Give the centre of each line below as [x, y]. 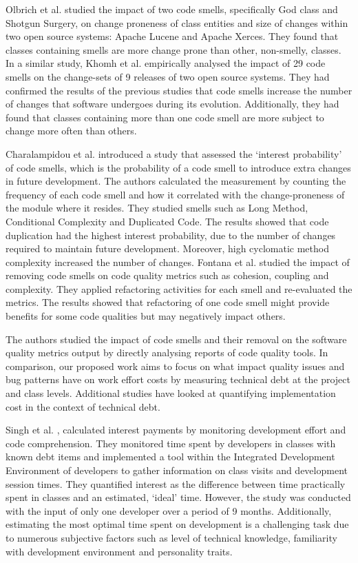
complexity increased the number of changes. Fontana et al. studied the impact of [178, 262]
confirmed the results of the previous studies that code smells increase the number [179, 90]
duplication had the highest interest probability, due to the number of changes [171, 235]
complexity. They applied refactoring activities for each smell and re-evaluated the [179, 288]
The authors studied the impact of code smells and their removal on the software [176, 339]
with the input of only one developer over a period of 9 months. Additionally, [169, 510]
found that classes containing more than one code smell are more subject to [165, 117]
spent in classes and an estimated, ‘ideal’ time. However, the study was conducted [178, 497]
